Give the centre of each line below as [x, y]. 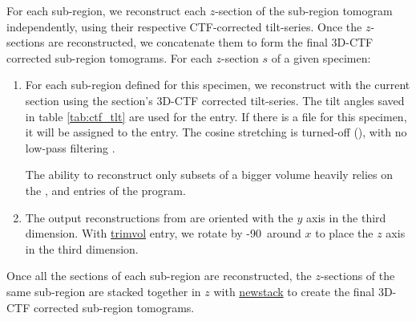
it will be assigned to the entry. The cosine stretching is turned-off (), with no [216, 132]
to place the [344, 233]
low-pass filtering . [70, 147]
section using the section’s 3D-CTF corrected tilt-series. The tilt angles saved [215, 100]
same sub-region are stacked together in [104, 291]
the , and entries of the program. [105, 190]
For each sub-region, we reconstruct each [106, 10]
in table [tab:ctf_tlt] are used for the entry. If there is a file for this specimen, [216, 116]
